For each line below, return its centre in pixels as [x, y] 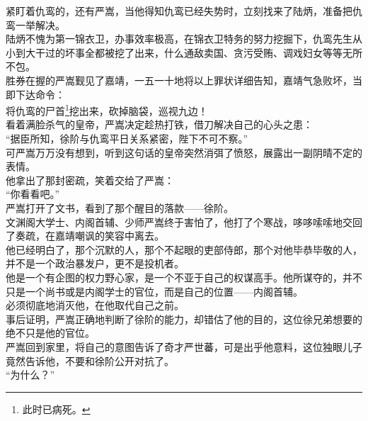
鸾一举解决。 [35, 24]
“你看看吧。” [33, 194]
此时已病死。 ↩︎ [56, 409]
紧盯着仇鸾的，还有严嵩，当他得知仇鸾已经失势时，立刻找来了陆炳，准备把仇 [184, 11]
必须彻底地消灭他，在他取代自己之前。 [95, 305]
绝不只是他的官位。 [50, 333]
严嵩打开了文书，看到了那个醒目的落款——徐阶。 [120, 207]
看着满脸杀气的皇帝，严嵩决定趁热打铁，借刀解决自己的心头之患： [159, 124]
